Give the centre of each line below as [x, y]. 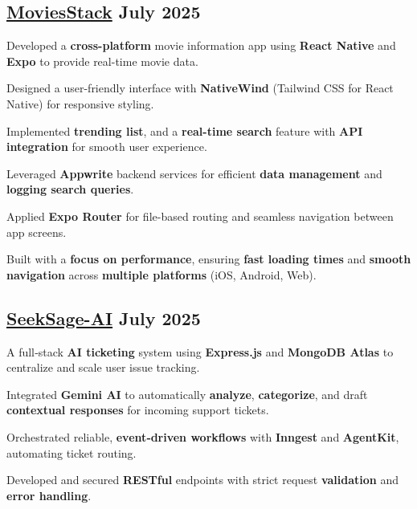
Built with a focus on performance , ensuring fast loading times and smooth [209, 259]
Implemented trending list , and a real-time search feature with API [185, 130]
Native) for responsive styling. [80, 103]
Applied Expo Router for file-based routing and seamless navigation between [200, 216]
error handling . [49, 495]
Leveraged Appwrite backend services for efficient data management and [194, 173]
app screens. [37, 232]
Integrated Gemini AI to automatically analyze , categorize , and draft [187, 394]
